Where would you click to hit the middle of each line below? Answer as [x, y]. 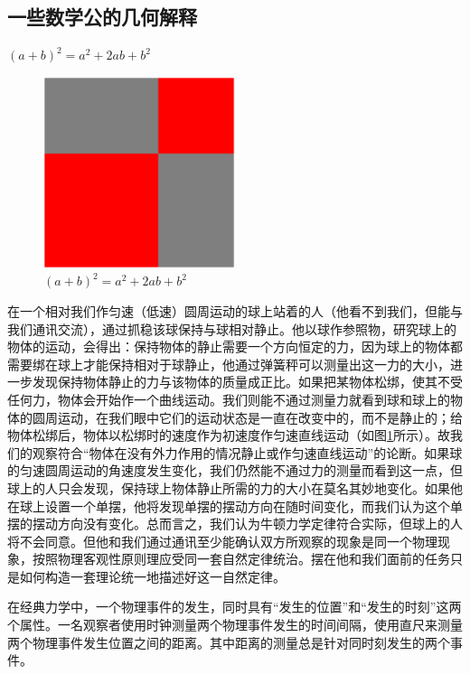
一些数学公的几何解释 [102, 17]
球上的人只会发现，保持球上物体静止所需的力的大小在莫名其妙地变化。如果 [229, 487]
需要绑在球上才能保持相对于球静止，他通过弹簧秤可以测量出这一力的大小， [229, 364]
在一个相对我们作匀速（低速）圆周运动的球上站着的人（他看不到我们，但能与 [235, 310]
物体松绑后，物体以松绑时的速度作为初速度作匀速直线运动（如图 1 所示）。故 [229, 435]
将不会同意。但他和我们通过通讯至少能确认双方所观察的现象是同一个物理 [222, 541]
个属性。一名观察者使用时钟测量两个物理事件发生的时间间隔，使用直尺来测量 [235, 625]
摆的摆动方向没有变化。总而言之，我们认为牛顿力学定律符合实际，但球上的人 [235, 524]
